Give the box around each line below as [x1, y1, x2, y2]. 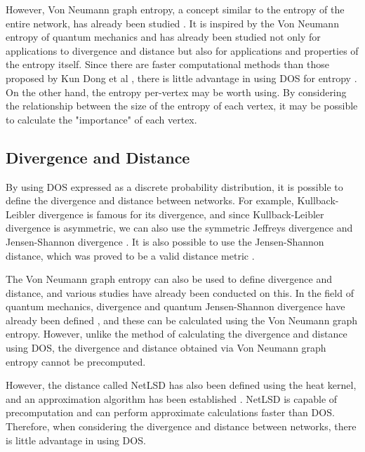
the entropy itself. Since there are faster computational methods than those [6, 57, 329, 72]
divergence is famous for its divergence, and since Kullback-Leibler [38, 206, 324, 221]
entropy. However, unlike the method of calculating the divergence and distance [6, 326, 347, 341]
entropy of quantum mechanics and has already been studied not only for [6, 29, 321, 44]
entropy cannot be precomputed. [6, 354, 146, 368]
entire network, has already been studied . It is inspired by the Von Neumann [6, 15, 339, 30]
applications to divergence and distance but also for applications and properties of [6, 43, 359, 58]
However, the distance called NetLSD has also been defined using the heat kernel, [6, 378, 357, 392]
